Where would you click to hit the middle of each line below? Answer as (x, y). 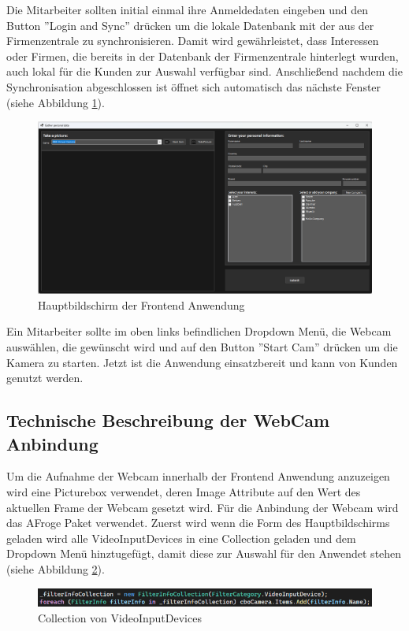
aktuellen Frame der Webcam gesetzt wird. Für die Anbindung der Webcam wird (203, 507)
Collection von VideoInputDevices (120, 617)
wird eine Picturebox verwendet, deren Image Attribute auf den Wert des (184, 491)
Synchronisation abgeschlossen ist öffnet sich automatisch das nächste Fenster (194, 86)
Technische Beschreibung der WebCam (168, 420)
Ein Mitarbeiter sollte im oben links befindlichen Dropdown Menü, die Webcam (199, 331)
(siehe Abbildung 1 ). (56, 102)
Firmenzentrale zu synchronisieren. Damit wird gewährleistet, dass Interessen (193, 41)
